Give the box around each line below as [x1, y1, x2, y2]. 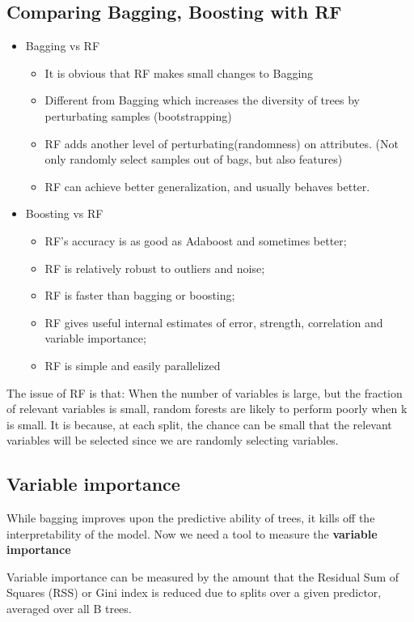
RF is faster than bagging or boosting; [44, 287, 235, 304]
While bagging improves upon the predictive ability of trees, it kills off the [6, 509, 375, 526]
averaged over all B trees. [6, 600, 132, 617]
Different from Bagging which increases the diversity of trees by [44, 92, 360, 109]
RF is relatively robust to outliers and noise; [44, 259, 265, 276]
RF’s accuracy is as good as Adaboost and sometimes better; [44, 232, 347, 249]
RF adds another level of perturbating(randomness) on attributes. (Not [44, 134, 399, 151]
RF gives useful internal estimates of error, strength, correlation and [44, 313, 383, 330]
